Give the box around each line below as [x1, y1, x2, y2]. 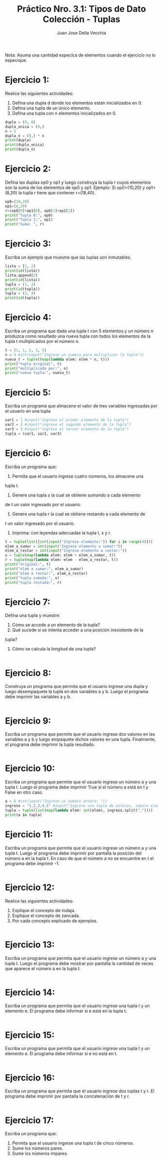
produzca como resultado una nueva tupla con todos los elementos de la [5, 333, 151, 339]
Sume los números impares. [12, 1151, 68, 1157]
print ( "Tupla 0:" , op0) [5, 213, 53, 218]
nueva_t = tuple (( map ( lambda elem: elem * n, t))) [5, 357, 110, 362]
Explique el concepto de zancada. [12, 913, 80, 918]
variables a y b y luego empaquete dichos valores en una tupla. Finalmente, [5, 737, 156, 742]
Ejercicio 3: [5, 238, 51, 249]
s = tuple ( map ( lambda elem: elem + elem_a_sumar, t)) [5, 553, 116, 558]
